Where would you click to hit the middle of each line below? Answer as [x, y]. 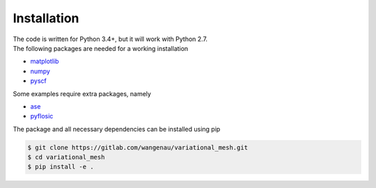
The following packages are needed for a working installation [101, 48]
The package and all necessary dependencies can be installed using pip [117, 129]
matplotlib [45, 61]
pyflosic [42, 116]
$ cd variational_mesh [66, 157]
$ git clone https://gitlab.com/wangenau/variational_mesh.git [138, 147]
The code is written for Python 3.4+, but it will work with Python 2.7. [110, 39]
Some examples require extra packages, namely [82, 93]
